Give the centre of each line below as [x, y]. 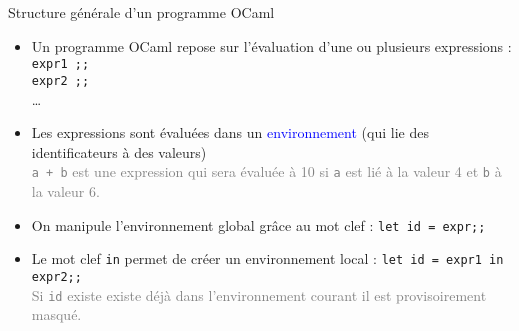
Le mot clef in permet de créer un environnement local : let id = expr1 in [267, 258]
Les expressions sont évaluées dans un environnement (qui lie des [230, 132]
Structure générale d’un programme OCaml [141, 12]
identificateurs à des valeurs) [119, 151]
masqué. [56, 314]
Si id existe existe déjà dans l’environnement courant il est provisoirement [259, 294]
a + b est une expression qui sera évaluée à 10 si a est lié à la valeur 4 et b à [266, 171]
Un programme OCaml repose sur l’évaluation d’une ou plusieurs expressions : [271, 45]
